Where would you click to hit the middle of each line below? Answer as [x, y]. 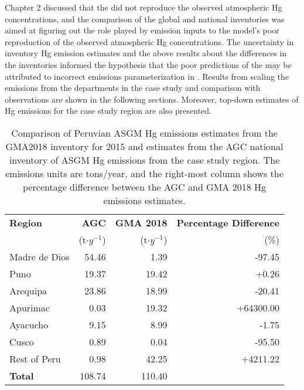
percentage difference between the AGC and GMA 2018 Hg [144, 186]
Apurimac [30, 307]
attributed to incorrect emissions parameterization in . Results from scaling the [147, 76]
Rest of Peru [35, 358]
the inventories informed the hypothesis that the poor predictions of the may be [148, 64]
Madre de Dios [40, 256]
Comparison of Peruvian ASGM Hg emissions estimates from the [144, 133]
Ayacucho [29, 324]
